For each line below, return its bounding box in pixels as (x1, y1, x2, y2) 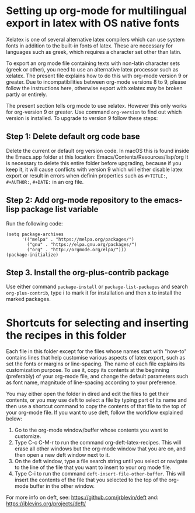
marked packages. (6, 296, 51, 303)
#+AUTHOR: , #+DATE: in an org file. (6, 178, 84, 185)
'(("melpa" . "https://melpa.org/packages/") (21, 236, 134, 242)
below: (6, 415, 22, 422)
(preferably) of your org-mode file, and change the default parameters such (6, 373, 189, 380)
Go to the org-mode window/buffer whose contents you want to (14, 426, 169, 434)
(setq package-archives (6, 231, 64, 237)
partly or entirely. (6, 91, 47, 98)
